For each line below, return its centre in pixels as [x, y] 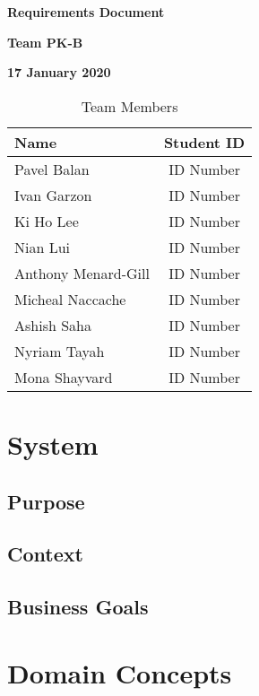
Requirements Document [86, 12]
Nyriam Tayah [60, 351]
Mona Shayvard [64, 377]
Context [45, 554]
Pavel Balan [52, 169]
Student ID [204, 142]
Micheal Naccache [70, 299]
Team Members [129, 106]
